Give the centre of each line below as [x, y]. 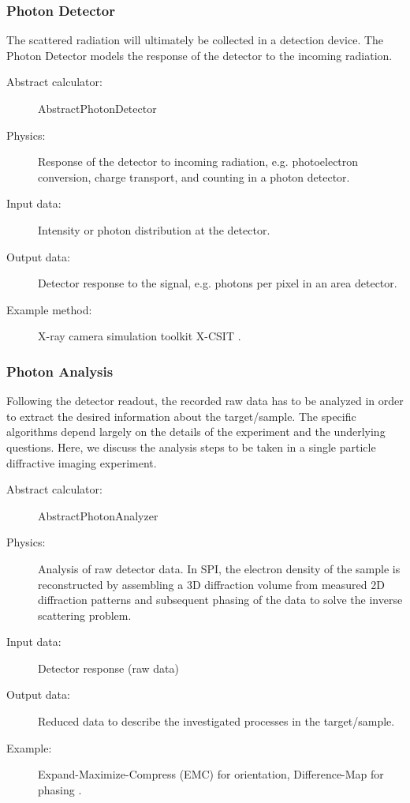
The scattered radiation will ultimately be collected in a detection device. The [195, 40]
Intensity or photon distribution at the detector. [154, 229]
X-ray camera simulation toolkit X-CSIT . [140, 336]
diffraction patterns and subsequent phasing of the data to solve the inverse [220, 600]
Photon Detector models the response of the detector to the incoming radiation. [199, 55]
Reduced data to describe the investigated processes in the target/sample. [216, 721]
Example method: [49, 309]
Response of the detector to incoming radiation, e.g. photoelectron [198, 161]
